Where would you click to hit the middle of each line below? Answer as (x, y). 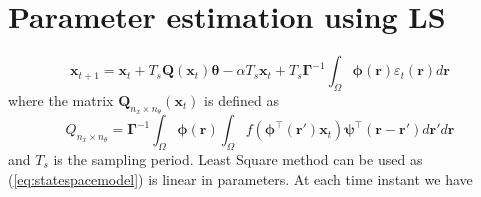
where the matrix (61, 99)
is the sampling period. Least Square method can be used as (238, 158)
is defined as (241, 99)
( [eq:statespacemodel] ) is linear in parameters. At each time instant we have (240, 178)
